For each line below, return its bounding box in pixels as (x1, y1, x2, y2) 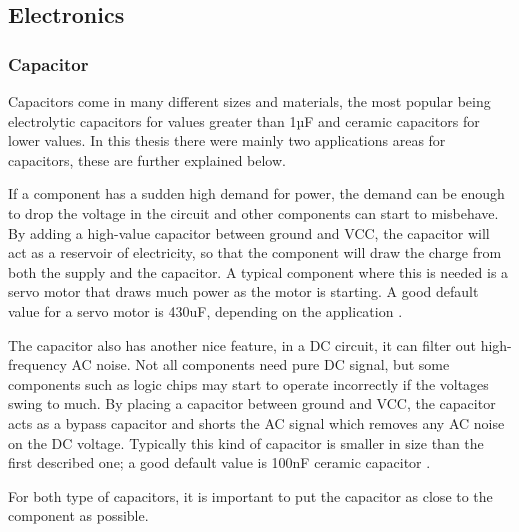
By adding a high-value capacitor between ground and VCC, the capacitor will (8, 222, 490, 243)
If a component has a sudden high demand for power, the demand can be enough (8, 183, 505, 204)
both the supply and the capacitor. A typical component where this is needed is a (8, 261, 509, 282)
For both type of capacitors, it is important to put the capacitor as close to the (8, 485, 493, 506)
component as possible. (8, 505, 149, 526)
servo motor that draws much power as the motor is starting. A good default (8, 281, 479, 302)
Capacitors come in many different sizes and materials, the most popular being (8, 91, 491, 111)
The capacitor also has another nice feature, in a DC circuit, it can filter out (8, 334, 476, 355)
